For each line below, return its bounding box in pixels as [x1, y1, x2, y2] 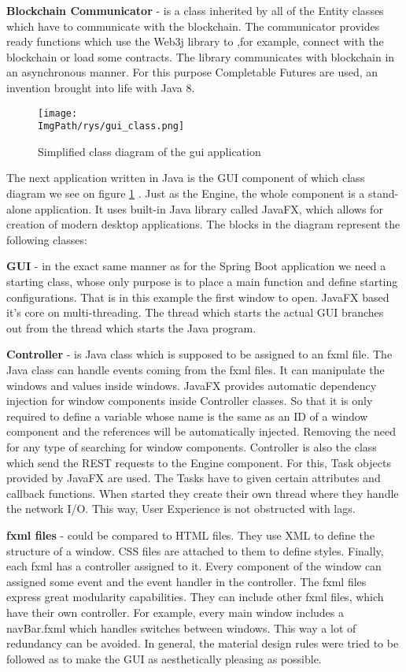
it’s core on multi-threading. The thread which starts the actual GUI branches [6, 304, 384, 321]
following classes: [6, 231, 87, 247]
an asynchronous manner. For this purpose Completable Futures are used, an [6, 64, 378, 80]
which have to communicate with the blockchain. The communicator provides [6, 17, 380, 34]
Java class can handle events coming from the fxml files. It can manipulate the [6, 362, 385, 377]
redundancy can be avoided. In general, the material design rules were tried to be [6, 635, 399, 652]
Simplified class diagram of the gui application [38, 143, 261, 159]
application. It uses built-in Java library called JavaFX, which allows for [35, 200, 383, 217]
